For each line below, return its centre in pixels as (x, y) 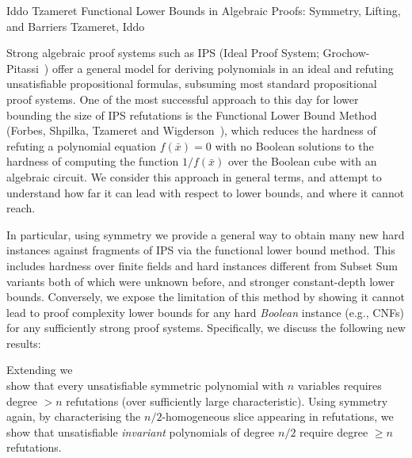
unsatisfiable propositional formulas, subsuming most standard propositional (192, 84)
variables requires (340, 385)
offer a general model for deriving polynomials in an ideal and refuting (223, 68)
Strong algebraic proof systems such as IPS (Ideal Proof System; (163, 53)
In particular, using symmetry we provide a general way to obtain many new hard (206, 234)
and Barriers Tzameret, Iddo (76, 26)
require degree (334, 431)
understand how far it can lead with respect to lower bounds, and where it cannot (206, 192)
